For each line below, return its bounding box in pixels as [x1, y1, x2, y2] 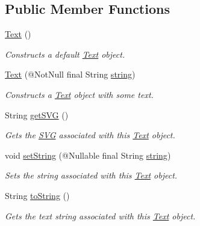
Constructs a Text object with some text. [5, 88, 154, 100]
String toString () [5, 189, 70, 201]
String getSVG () [5, 108, 69, 121]
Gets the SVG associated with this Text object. [5, 129, 175, 141]
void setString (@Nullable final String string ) [5, 148, 171, 161]
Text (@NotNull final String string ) [5, 68, 136, 81]
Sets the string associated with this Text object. [5, 169, 178, 182]
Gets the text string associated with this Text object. [5, 209, 196, 222]
